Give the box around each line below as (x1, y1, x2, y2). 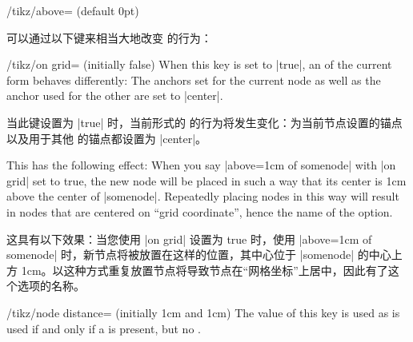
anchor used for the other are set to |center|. (6, 87, 223, 104)
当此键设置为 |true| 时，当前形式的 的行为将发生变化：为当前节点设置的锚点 (6, 113, 403, 130)
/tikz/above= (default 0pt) (6, 2, 139, 18)
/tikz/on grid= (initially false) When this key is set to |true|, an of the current (6, 56, 392, 73)
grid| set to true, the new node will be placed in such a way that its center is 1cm (6, 172, 407, 189)
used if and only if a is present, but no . (6, 320, 201, 336)
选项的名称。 (17, 277, 85, 294)
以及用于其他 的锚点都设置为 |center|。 (6, 129, 207, 146)
